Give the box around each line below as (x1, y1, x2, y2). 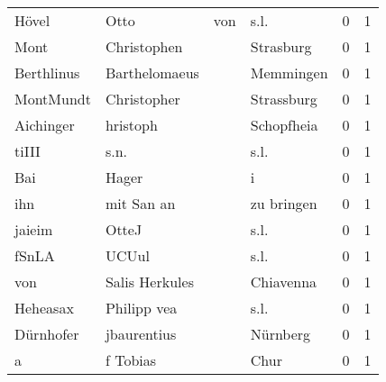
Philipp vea (105, 297, 178, 318)
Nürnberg (250, 323, 311, 344)
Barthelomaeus (105, 62, 199, 83)
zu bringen (250, 193, 317, 214)
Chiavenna (250, 271, 317, 292)
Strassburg (250, 88, 317, 109)
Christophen (105, 36, 183, 57)
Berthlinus (14, 62, 80, 83)
